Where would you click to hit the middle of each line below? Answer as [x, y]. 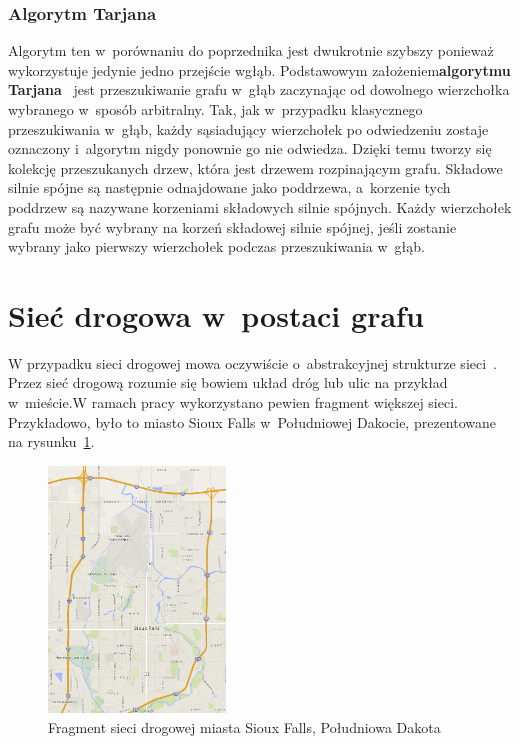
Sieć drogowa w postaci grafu [216, 314]
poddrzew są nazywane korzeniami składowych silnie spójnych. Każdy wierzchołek [260, 206]
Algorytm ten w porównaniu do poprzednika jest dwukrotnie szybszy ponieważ [251, 50]
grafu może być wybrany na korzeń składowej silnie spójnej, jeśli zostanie [232, 226]
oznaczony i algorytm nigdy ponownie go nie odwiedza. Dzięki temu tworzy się [250, 148]
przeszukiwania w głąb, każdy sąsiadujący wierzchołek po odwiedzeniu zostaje [248, 128]
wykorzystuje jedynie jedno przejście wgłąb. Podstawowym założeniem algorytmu [259, 69]
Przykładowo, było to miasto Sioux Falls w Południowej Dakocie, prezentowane [252, 421]
